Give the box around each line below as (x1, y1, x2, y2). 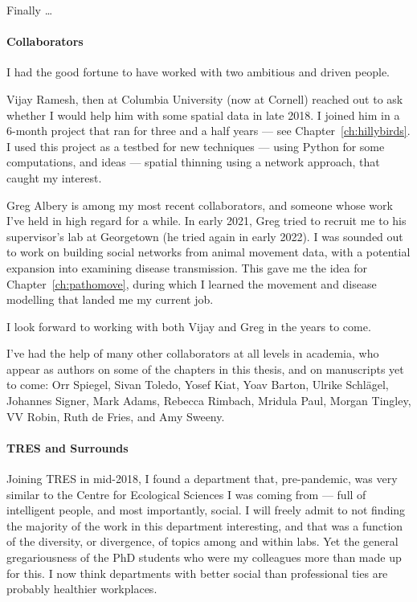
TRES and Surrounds (6, 439, 129, 456)
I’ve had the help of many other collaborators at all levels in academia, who (6, 345, 379, 362)
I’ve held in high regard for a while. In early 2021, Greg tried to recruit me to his (6, 212, 407, 229)
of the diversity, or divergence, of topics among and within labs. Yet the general (6, 533, 399, 550)
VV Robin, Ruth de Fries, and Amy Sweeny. (6, 407, 225, 424)
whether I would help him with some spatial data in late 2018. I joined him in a (6, 106, 400, 123)
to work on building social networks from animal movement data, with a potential (6, 244, 411, 260)
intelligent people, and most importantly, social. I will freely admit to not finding (6, 502, 406, 518)
